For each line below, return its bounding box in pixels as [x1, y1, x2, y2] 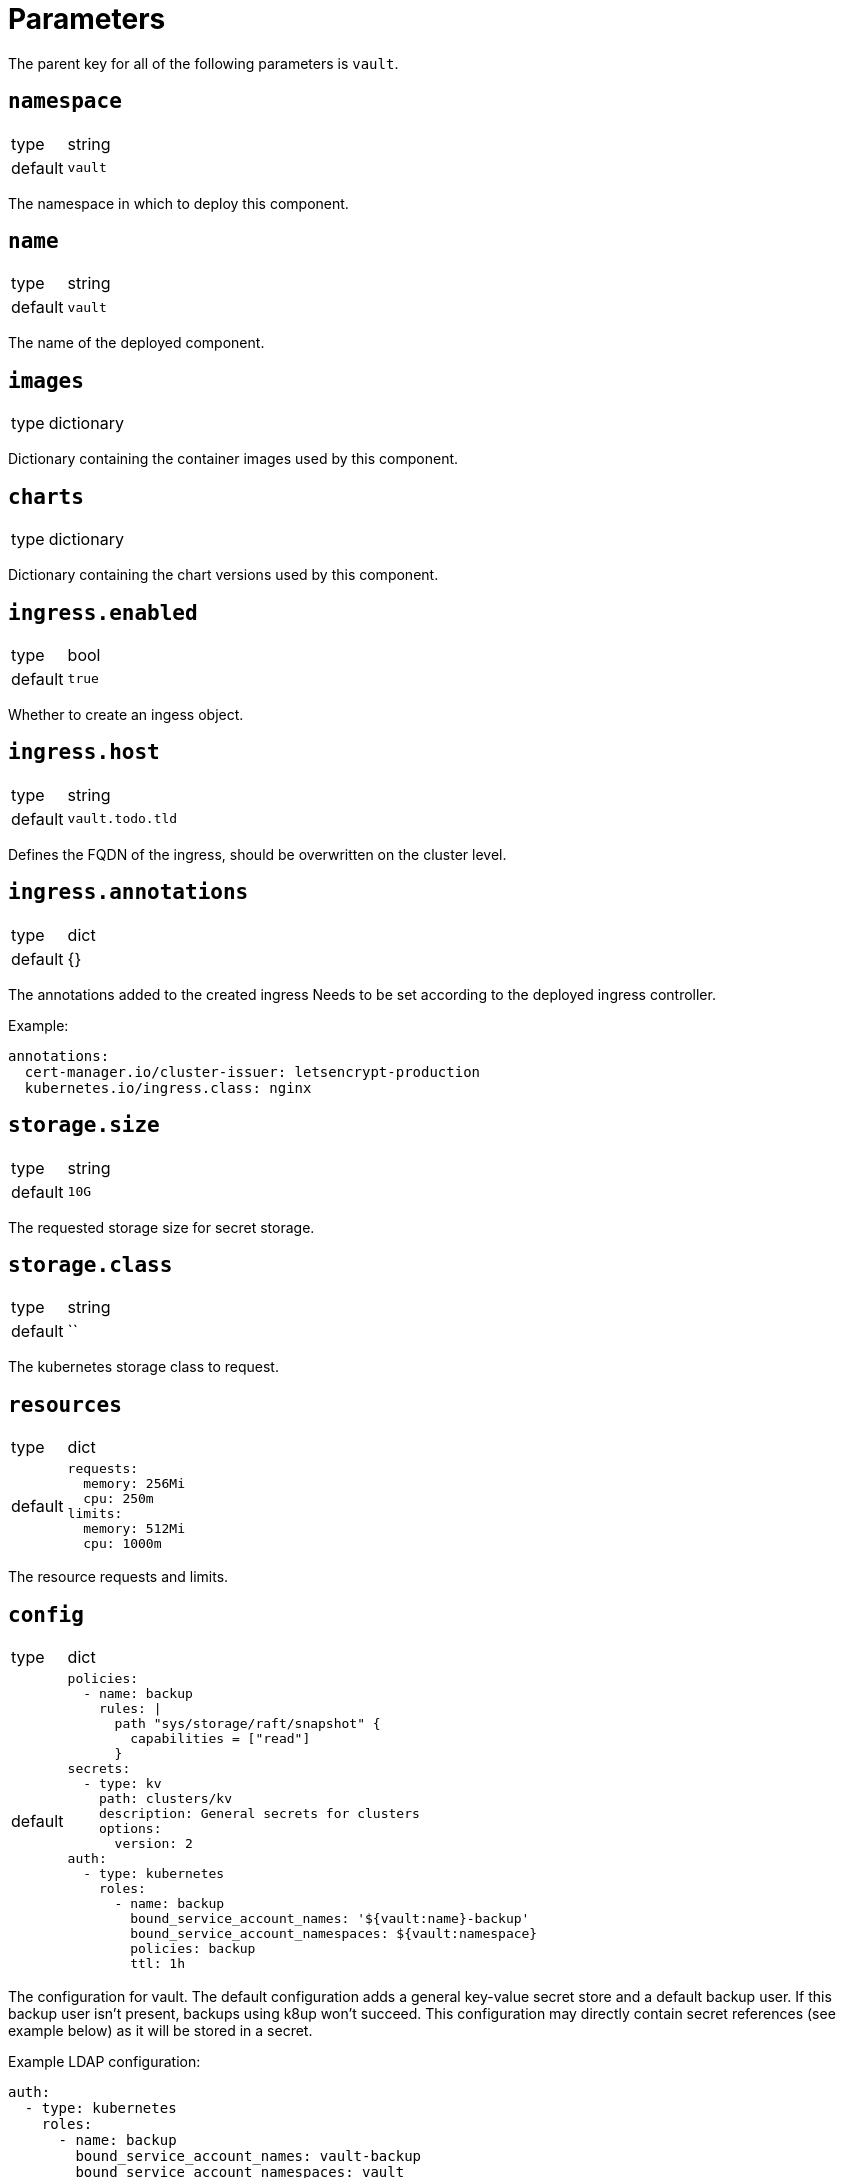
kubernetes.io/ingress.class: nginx [24, 1079, 312, 1096]
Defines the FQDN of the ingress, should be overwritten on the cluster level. [8, 845, 507, 863]
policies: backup [130, 1941, 256, 1957]
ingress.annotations [8, 880, 249, 905]
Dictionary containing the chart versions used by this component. [8, 566, 439, 584]
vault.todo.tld [67, 811, 178, 827]
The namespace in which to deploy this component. [8, 194, 349, 212]
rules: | [98, 1701, 162, 1717]
